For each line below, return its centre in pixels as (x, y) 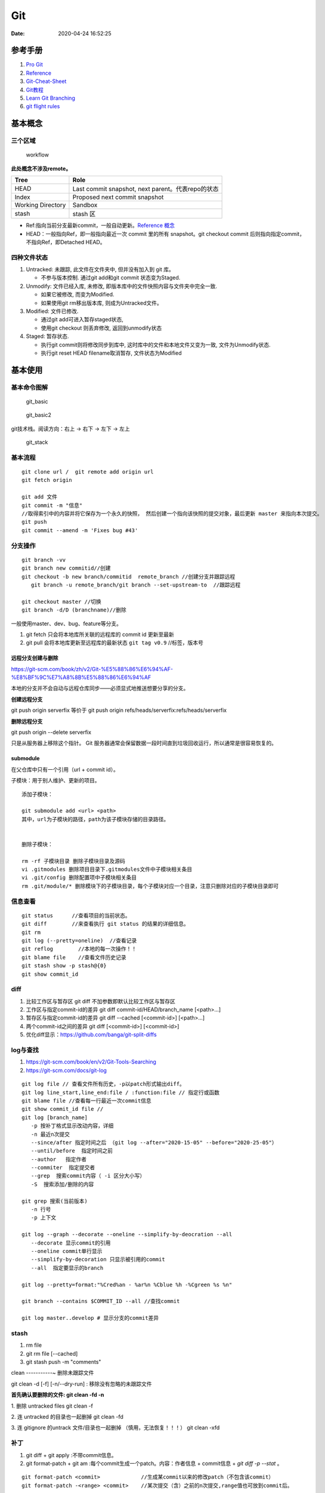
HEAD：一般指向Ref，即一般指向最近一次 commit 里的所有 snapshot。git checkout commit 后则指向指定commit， (165, 234)
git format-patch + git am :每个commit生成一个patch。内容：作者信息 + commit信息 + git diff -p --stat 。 (154, 1463)
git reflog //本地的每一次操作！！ (79, 949)
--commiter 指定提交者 (63, 1168)
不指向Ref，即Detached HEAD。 (66, 242)
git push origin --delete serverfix (51, 732)
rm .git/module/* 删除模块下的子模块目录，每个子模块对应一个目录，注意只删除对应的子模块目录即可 (150, 886)
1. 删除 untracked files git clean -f (52, 1406)
